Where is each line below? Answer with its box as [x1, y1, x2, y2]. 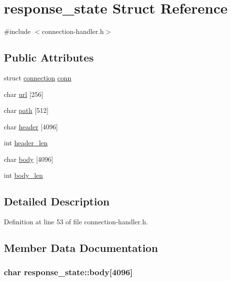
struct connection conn [4, 72, 72, 82]
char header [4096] [4, 121, 58, 131]
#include [4, 26, 31, 36]
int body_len [4, 170, 43, 180]
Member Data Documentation [4, 240, 158, 255]
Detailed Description [4, 194, 110, 209]
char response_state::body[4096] [4, 265, 133, 278]
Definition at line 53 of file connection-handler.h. [4, 217, 148, 227]
